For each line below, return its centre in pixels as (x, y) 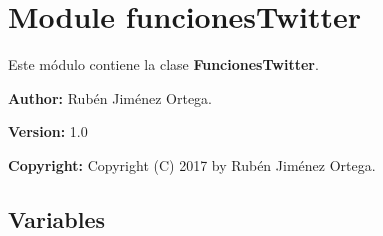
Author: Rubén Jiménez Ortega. (110, 97)
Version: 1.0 (48, 131)
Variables (57, 218)
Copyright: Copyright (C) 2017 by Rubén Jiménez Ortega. (192, 164)
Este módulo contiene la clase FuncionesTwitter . (163, 64)
